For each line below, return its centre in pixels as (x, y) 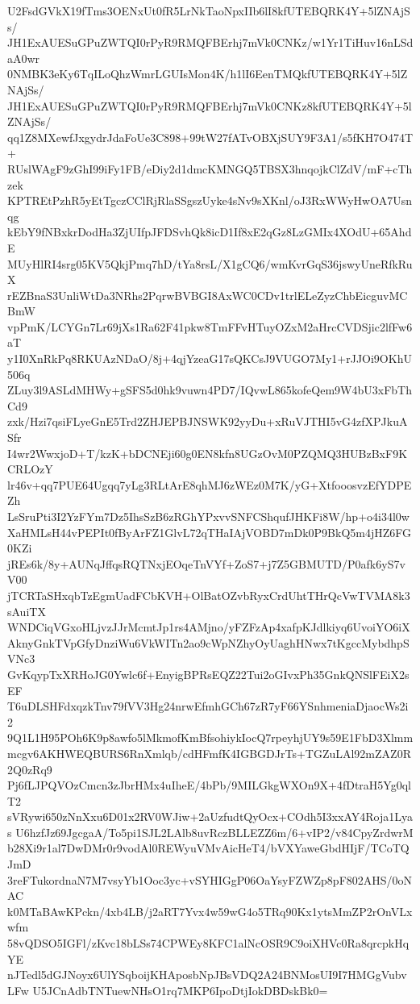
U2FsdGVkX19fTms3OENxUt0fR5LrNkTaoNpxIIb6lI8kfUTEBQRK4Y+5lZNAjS (209, 10)
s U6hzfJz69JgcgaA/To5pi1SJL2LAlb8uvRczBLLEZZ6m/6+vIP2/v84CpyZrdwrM (210, 832)
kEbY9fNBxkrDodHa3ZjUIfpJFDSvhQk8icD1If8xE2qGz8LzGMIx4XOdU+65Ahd (210, 232)
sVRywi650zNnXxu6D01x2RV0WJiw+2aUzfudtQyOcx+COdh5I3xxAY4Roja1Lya (210, 817)
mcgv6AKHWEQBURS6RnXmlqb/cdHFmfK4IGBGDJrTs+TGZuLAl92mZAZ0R (209, 753)
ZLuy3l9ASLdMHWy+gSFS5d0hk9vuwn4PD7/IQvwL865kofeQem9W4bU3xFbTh (210, 390)
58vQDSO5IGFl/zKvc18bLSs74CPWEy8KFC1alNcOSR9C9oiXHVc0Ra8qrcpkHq (208, 943)
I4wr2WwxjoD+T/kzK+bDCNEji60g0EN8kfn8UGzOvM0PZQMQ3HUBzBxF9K (208, 453)
